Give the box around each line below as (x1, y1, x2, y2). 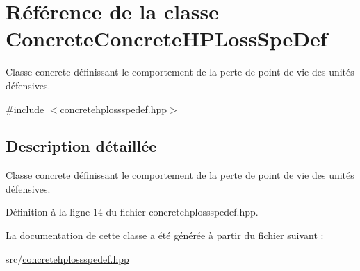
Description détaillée (6, 135, 157, 157)
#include (6, 101, 44, 116)
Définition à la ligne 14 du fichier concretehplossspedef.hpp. (6, 204, 259, 219)
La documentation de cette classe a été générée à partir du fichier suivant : (6, 228, 324, 243)
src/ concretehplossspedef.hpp (6, 251, 129, 265)
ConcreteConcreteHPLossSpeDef (6, 24, 327, 53)
